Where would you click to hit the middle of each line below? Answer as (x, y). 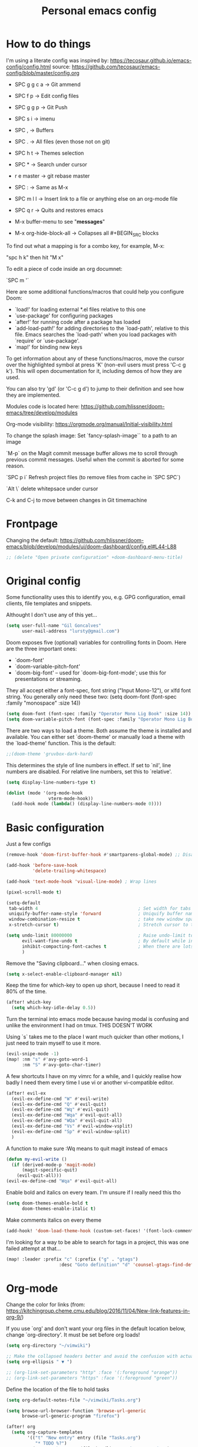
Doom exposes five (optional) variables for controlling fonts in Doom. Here (96, 643)
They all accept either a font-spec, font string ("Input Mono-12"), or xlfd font (99, 690)
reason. (15, 466)
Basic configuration (55, 828)
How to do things (49, 44)
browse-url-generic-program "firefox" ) (70, 1416)
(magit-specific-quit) (49, 1170)
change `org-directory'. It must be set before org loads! (73, 1335)
